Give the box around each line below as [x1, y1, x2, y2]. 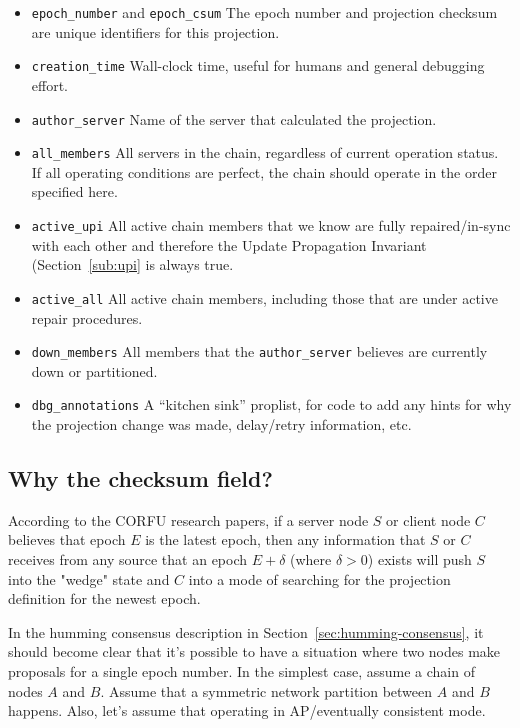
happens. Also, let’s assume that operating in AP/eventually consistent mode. [8, 700, 486, 721]
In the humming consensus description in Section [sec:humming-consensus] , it [8, 621, 484, 642]
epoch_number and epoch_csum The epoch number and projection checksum [31, 2, 498, 22]
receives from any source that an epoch [8, 548, 248, 569]
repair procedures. [31, 307, 143, 328]
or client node [386, 509, 471, 530]
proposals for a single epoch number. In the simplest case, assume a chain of [8, 660, 475, 681]
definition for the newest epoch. [8, 588, 201, 609]
